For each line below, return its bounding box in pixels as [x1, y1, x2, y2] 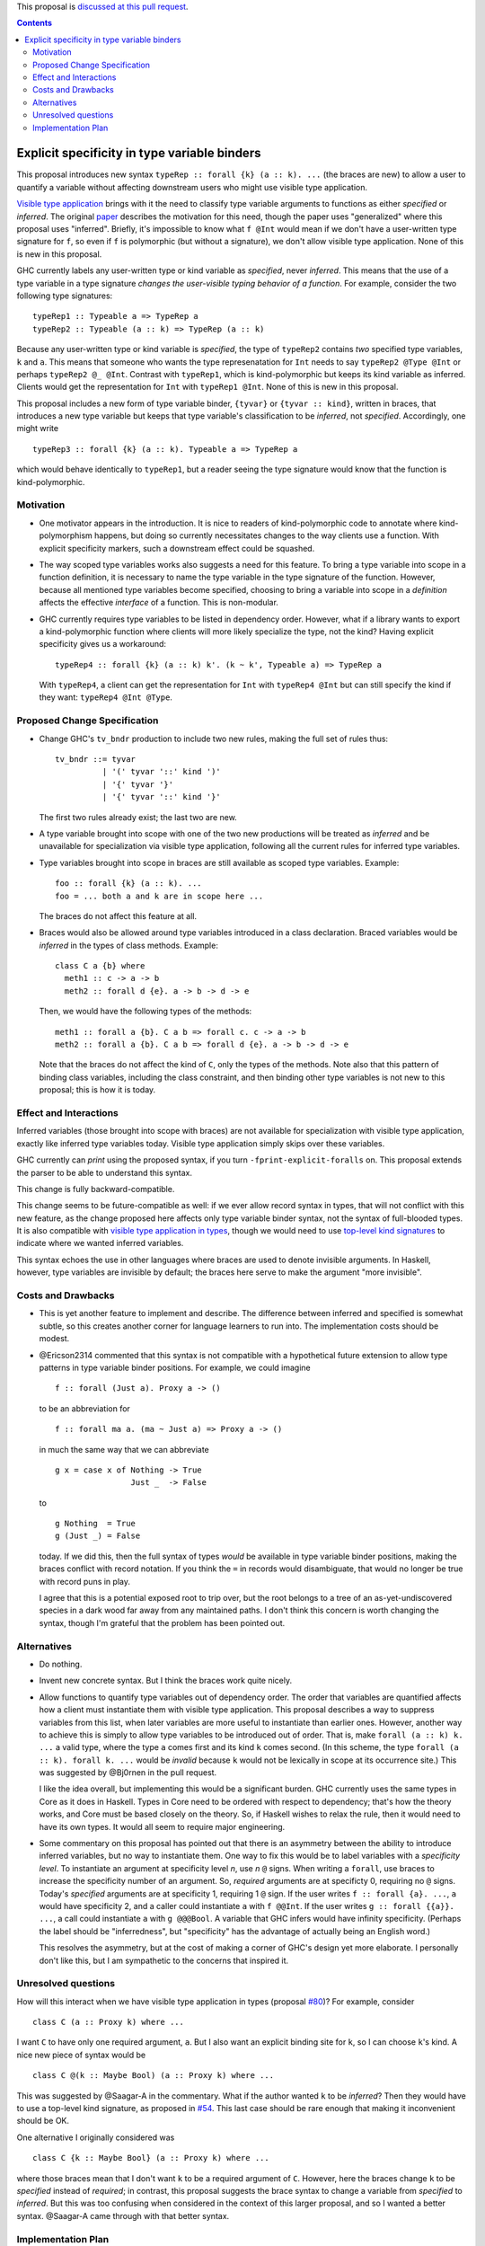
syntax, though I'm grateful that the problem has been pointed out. [39, 1617, 286, 1628]
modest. [39, 1333, 70, 1344]
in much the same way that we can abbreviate [39, 1444, 210, 1455]
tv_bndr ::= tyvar [55, 754, 137, 764]
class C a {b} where [55, 961, 145, 971]
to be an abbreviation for [39, 1402, 130, 1414]
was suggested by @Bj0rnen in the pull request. [39, 1767, 217, 1778]
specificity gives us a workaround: [39, 639, 166, 650]
